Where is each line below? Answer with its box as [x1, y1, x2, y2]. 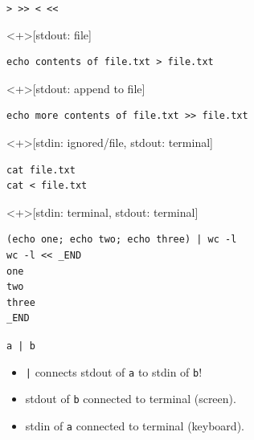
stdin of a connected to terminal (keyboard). [25, 417, 244, 434]
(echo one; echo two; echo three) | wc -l [6, 234, 237, 246]
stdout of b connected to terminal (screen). [25, 390, 236, 407]
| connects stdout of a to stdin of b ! [25, 363, 203, 380]
